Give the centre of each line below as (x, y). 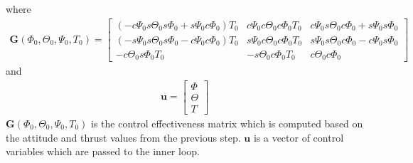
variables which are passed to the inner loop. (103, 151)
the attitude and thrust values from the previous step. (123, 137)
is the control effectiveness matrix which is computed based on (227, 123)
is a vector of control (299, 137)
